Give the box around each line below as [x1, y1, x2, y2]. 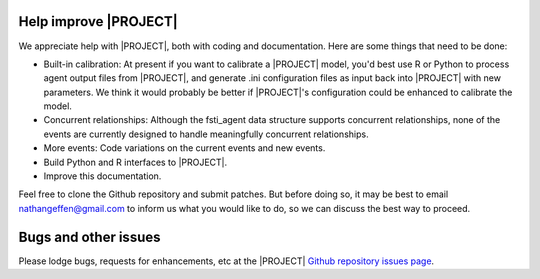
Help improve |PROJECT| [18, 13, 179, 30]
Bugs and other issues [18, 228, 161, 245]
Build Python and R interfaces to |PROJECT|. [43, 156, 228, 168]
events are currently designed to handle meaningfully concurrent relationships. [43, 128, 369, 140]
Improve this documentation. [43, 170, 162, 182]
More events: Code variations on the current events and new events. [43, 142, 326, 154]
